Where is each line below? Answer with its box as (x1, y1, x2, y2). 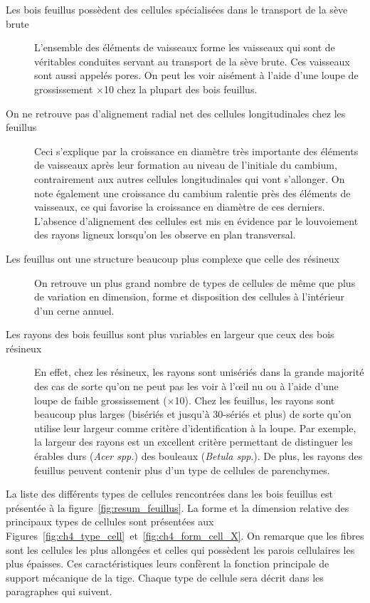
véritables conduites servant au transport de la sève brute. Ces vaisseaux (34, 53, 350, 68)
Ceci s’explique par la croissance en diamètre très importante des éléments (34, 143, 359, 158)
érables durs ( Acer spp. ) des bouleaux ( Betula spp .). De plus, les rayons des (34, 449, 363, 463)
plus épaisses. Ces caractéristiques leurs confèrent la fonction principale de (6, 556, 329, 571)
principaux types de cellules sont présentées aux (6, 514, 214, 529)
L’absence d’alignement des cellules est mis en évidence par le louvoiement (34, 213, 359, 228)
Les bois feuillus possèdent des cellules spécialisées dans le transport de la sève (6, 2, 348, 16)
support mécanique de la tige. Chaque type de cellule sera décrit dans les (6, 570, 324, 584)
